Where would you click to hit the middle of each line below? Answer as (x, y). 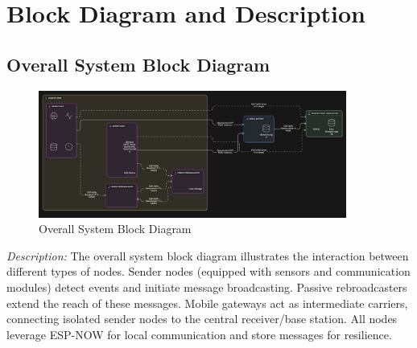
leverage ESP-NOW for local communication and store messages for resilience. (199, 334)
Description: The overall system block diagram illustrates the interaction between (208, 255)
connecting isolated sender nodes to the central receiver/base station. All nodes (202, 319)
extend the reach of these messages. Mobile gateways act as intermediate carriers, (207, 303)
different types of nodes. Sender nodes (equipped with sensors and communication (208, 271)
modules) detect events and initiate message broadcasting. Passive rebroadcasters (207, 287)
